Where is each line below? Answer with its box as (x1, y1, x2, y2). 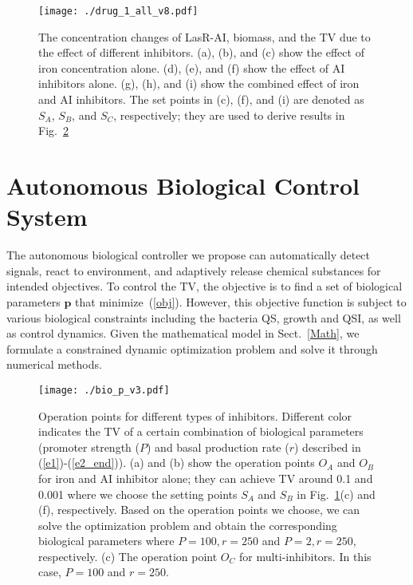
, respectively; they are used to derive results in (113, 106, 345, 123)
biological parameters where (38, 532, 175, 549)
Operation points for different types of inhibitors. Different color (38, 407, 352, 424)
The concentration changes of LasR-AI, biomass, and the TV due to (38, 28, 371, 45)
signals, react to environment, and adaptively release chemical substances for (6, 262, 381, 279)
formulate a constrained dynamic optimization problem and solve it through (6, 340, 378, 357)
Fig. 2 (38, 122, 69, 139)
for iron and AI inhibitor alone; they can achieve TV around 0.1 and (38, 469, 373, 486)
